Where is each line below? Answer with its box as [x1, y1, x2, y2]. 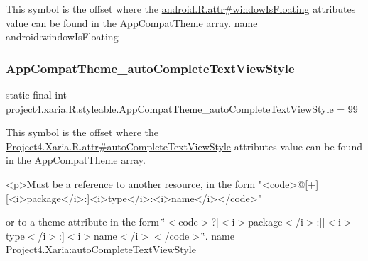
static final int [6, 87, 67, 101]
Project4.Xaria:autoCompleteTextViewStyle [6, 242, 196, 257]
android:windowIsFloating [6, 29, 119, 44]
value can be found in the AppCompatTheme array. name [6, 15, 258, 30]
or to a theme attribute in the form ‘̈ [6, 214, 166, 229]
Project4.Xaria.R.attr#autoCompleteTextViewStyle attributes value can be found [6, 138, 362, 153]
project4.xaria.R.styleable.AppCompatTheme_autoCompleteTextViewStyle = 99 [6, 101, 358, 116]
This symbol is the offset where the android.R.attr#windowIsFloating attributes [6, 1, 356, 16]
